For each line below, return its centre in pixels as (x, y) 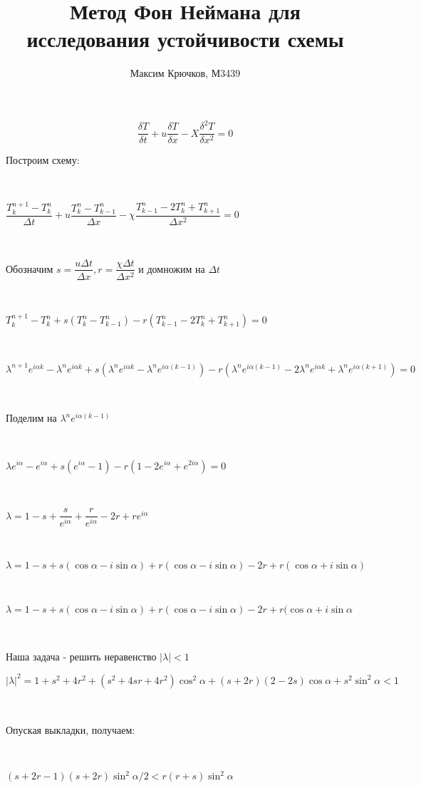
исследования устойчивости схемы (185, 39)
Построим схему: (43, 160)
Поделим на (31, 418)
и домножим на (172, 268)
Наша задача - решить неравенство (81, 656)
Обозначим (30, 268)
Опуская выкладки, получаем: (71, 729)
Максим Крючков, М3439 (185, 73)
